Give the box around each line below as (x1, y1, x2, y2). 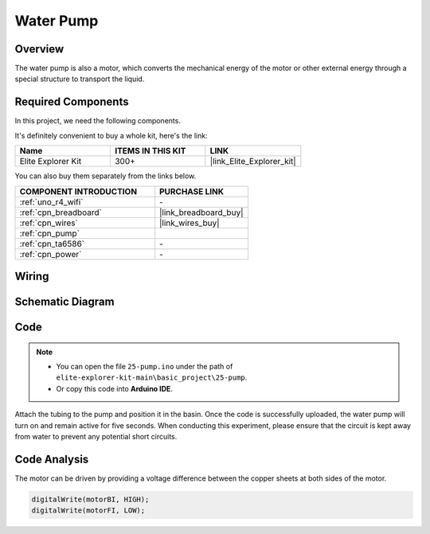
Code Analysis (14, 452, 89, 466)
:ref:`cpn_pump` (19, 228, 80, 239)
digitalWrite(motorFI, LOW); (31, 506, 146, 515)
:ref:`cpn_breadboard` (19, 207, 103, 218)
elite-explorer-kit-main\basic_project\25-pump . (56, 372, 248, 382)
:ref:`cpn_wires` (19, 217, 79, 228)
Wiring (14, 269, 49, 283)
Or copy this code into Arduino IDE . (56, 384, 173, 393)
